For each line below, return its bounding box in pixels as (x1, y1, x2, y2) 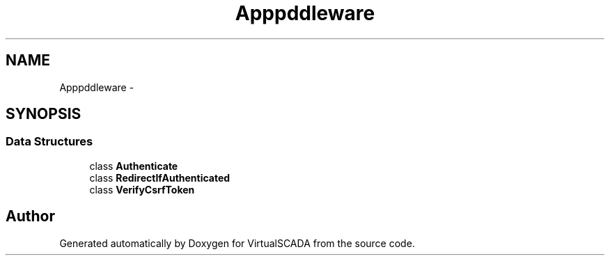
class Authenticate (89, 159, 178, 172)
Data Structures (6, 134, 93, 149)
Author (6, 207, 55, 226)
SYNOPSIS (6, 105, 81, 123)
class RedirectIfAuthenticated (89, 171, 230, 184)
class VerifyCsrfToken (89, 183, 195, 196)
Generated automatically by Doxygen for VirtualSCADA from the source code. (59, 237, 415, 249)
